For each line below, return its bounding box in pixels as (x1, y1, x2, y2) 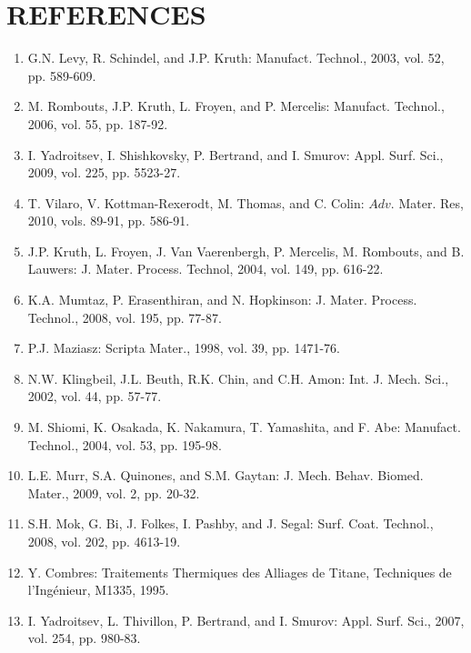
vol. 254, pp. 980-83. (27, 628, 141, 648)
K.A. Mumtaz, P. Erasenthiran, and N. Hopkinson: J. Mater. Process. (27, 290, 417, 309)
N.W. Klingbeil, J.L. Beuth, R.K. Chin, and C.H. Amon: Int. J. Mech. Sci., (27, 368, 449, 387)
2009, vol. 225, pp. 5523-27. (27, 163, 181, 182)
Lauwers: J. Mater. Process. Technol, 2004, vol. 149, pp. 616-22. (27, 259, 384, 278)
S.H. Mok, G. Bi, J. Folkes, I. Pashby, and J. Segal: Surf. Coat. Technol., (27, 514, 434, 533)
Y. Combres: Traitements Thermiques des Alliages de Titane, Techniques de (27, 562, 452, 581)
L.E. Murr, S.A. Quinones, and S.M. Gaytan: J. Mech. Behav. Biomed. (27, 466, 424, 485)
